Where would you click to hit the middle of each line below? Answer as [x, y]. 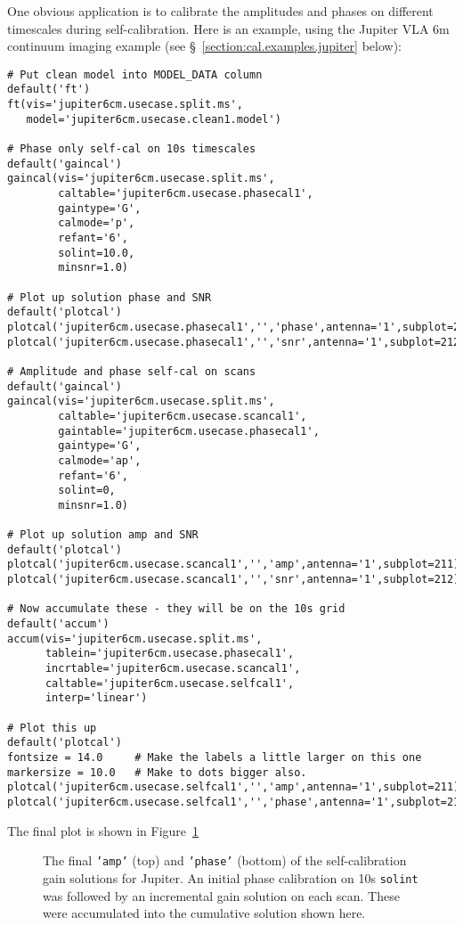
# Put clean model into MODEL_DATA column [135, 74]
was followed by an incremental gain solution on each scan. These [221, 895]
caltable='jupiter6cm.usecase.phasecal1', [186, 194]
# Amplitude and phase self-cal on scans [132, 371]
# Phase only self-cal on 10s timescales [132, 149]
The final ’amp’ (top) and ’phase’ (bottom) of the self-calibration [225, 860]
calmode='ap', [100, 460]
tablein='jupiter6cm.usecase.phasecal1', [170, 654]
